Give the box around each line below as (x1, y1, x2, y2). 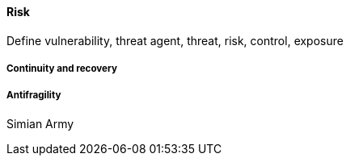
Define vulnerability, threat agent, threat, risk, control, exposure (6, 33, 344, 48)
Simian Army (6, 116, 74, 131)
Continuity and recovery (6, 63, 117, 74)
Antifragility (6, 89, 61, 102)
